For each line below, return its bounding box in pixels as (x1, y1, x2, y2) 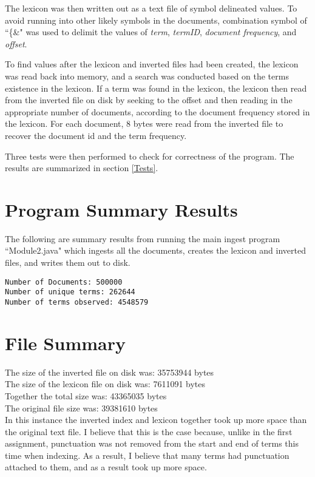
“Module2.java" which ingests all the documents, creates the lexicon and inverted (5, 244, 306, 257)
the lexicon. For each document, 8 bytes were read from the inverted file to (5, 117, 283, 130)
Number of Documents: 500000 (5, 277, 123, 286)
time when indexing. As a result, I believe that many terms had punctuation (5, 448, 290, 461)
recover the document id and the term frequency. (5, 129, 187, 141)
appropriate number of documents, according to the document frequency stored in (5, 105, 310, 118)
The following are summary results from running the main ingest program (5, 232, 280, 245)
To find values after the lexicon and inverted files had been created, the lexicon (5, 58, 299, 70)
